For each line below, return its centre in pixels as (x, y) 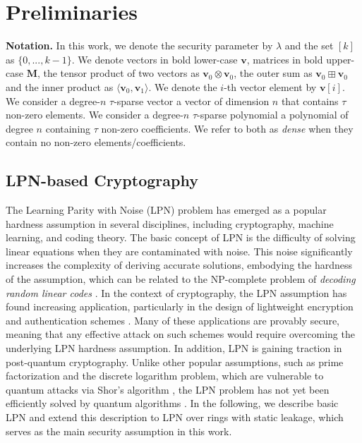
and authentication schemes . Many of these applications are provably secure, (173, 320)
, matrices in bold (285, 59)
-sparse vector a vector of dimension (192, 101)
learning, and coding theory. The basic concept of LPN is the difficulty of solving (181, 237)
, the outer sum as (273, 73)
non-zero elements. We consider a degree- (95, 115)
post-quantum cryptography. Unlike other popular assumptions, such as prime (175, 362)
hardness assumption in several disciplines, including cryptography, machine (170, 223)
